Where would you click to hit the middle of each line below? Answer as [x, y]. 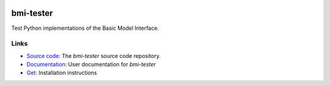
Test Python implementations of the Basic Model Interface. [85, 28]
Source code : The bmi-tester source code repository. [94, 56]
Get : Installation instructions [62, 73]
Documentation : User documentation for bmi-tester [91, 65]
